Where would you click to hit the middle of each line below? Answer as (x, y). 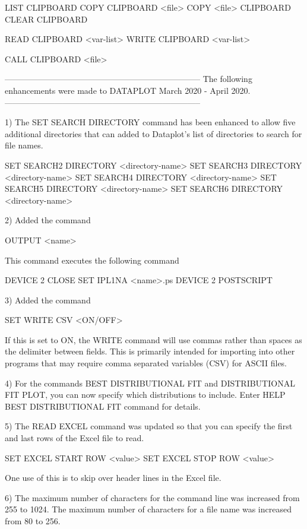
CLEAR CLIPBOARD (46, 19)
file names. (24, 145)
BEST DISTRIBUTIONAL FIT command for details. (103, 406)
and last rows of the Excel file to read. (75, 438)
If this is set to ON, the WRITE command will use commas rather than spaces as (153, 339)
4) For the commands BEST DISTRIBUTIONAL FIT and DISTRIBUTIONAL (150, 383)
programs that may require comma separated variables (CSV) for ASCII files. (146, 363)
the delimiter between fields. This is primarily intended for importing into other (150, 351)
